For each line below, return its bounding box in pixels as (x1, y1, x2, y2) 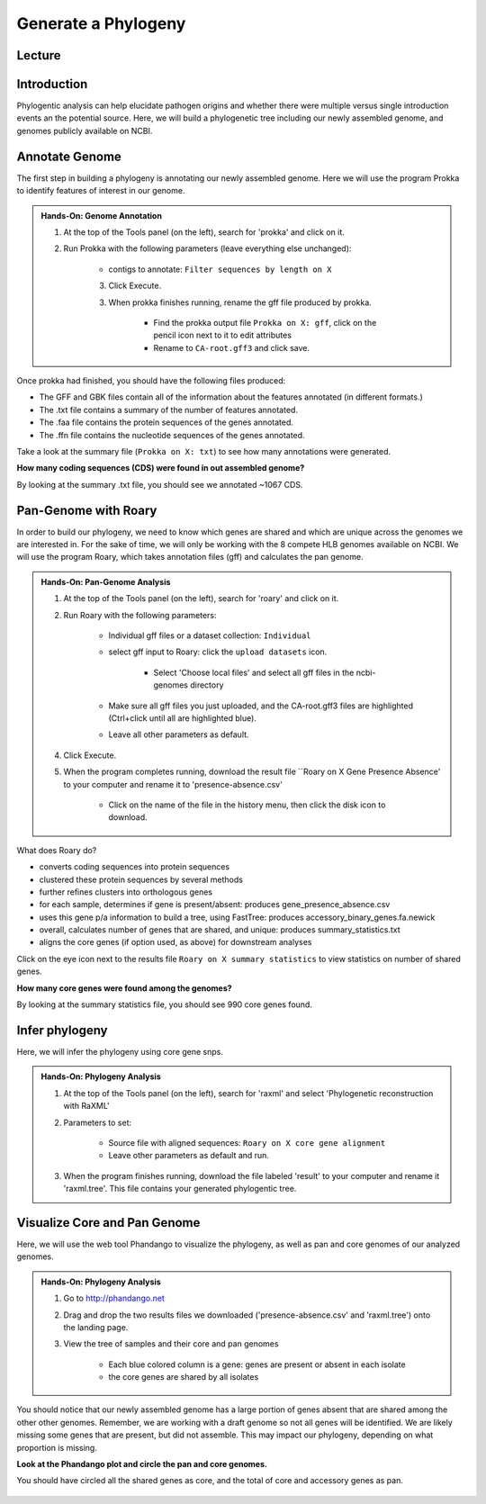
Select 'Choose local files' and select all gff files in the (153, 667, 355, 678)
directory (190, 680, 224, 690)
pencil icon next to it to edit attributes (153, 329, 292, 341)
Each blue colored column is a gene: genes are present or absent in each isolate (108, 1359, 406, 1370)
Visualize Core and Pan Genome (16, 1215, 201, 1230)
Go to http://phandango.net (63, 1292, 166, 1304)
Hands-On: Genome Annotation (40, 210, 162, 221)
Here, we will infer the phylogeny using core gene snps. (16, 1046, 224, 1057)
